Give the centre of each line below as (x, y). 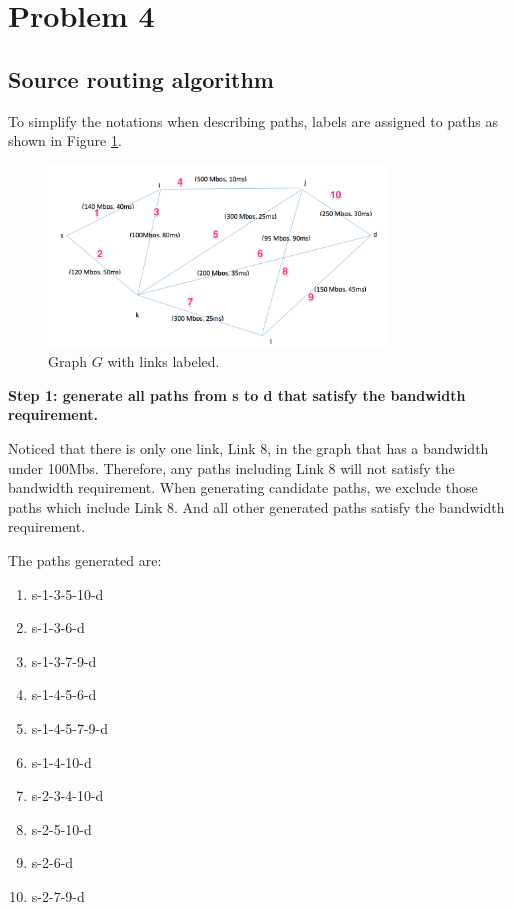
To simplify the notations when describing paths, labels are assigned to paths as (253, 120)
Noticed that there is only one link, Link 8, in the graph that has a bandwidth (248, 447)
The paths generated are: (85, 559)
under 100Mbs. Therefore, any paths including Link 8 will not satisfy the (231, 467)
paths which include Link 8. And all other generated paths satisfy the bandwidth (256, 506)
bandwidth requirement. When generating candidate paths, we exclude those (243, 487)
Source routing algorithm (141, 78)
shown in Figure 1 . (65, 140)
